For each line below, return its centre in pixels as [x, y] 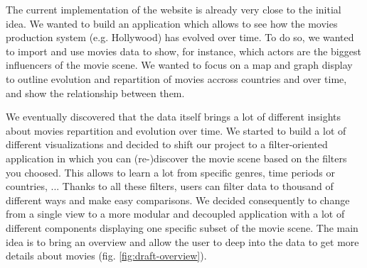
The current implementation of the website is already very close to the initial [174, 9]
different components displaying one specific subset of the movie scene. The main [182, 227]
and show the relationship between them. [95, 93]
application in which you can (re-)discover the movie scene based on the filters [176, 158]
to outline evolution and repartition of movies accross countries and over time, [176, 78]
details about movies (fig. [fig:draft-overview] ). [106, 256]
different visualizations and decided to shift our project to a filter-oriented [167, 144]
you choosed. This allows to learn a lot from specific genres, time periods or [171, 172]
